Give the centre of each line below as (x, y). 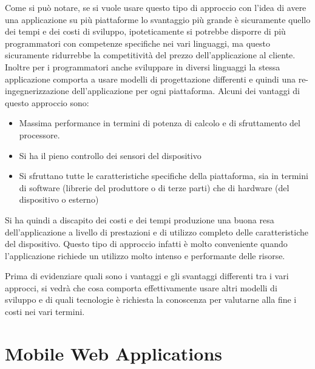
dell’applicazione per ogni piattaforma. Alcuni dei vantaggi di (186, 91)
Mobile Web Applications (113, 353)
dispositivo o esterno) (59, 199)
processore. (39, 134)
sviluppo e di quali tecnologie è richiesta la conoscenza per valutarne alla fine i (151, 300)
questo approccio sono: (47, 102)
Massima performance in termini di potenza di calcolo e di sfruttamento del (160, 123)
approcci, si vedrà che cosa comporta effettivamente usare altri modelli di (141, 287)
